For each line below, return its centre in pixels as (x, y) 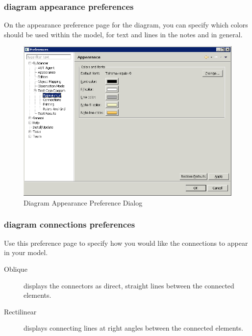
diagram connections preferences (70, 224)
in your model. (26, 252)
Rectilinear (20, 311)
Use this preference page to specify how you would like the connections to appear (126, 243)
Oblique (16, 269)
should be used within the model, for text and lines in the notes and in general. (123, 34)
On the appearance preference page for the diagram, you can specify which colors (126, 25)
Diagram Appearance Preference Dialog (83, 202)
